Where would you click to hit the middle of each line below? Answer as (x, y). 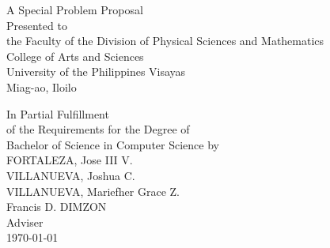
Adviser (25, 222)
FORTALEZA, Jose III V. (70, 160)
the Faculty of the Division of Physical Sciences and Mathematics (165, 41)
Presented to (37, 25)
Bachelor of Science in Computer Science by (113, 144)
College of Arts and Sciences (75, 56)
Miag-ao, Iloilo (42, 86)
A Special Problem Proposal (75, 9)
